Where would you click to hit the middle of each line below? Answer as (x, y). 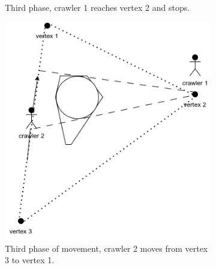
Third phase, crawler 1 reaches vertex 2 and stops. (97, 7)
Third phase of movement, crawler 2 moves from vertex (106, 248)
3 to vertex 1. (30, 260)
